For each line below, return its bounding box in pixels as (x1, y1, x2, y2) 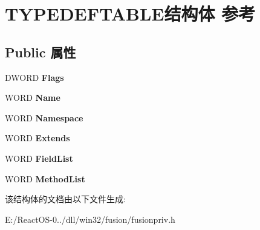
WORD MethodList (5, 172, 85, 185)
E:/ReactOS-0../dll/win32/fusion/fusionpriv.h (5, 212, 175, 225)
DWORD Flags (5, 71, 64, 83)
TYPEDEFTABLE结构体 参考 (5, 1, 256, 26)
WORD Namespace (5, 111, 83, 124)
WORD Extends (5, 132, 70, 144)
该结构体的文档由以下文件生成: (5, 193, 126, 205)
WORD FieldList (5, 152, 73, 164)
